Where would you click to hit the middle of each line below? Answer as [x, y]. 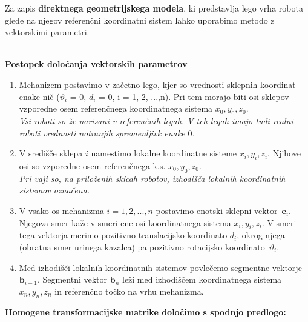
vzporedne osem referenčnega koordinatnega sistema [116, 108]
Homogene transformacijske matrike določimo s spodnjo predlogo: [146, 312]
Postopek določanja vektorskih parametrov [96, 64]
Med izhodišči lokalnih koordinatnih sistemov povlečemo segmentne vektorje [160, 267]
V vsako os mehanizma [61, 210]
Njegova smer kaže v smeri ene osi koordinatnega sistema [125, 222]
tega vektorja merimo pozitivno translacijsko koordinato [123, 235]
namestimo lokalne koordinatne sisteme [164, 153]
